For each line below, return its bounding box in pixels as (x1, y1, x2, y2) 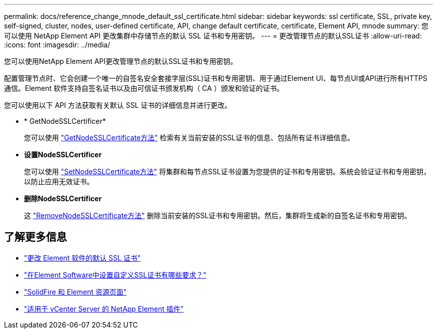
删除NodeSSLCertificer (24, 194, 102, 203)
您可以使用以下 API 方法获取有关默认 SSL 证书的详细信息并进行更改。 (4, 101, 231, 109)
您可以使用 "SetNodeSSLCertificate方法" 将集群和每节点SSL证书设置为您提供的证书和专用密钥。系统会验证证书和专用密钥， (24, 167, 431, 176)
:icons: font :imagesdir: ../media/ (4, 40, 110, 49)
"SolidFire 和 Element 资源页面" (24, 287, 127, 296)
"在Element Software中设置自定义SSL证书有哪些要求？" (24, 270, 207, 279)
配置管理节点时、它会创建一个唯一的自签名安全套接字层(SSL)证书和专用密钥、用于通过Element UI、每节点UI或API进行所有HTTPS (4, 74, 428, 82)
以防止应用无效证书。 (24, 177, 94, 186)
